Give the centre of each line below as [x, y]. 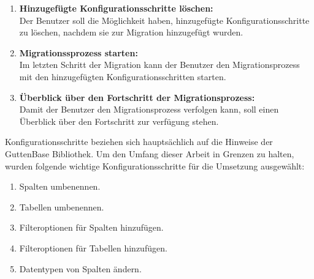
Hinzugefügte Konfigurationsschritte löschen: [116, 8]
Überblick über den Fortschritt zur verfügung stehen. [119, 121]
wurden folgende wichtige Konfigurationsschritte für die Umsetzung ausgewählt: [155, 166]
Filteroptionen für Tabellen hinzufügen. [93, 247]
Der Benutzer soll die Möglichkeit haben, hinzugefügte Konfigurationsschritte [164, 20]
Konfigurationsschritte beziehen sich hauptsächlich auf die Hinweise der [139, 142]
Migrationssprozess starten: [78, 52]
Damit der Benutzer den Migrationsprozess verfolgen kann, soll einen [149, 109]
